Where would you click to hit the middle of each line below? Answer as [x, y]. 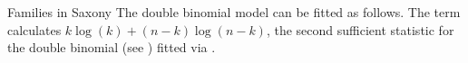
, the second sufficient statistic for [360, 29]
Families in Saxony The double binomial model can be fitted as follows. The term [234, 12]
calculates [34, 29]
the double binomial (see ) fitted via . [112, 47]
